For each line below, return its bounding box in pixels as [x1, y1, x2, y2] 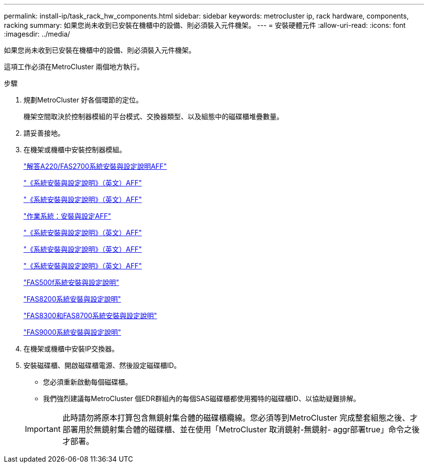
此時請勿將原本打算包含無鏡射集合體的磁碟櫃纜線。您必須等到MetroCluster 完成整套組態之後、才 [62, 413, 418, 423]
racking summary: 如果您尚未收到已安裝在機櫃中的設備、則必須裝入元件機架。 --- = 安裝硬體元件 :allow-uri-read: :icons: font [4, 21, 406, 29]
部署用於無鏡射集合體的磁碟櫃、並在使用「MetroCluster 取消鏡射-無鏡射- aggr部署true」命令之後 [62, 425, 420, 434]
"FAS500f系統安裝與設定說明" [23, 278, 119, 286]
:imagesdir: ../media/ [4, 30, 70, 38]
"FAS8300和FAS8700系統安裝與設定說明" [23, 311, 157, 320]
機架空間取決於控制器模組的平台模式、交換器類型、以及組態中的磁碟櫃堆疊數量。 [23, 112, 283, 121]
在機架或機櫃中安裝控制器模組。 [23, 145, 126, 154]
